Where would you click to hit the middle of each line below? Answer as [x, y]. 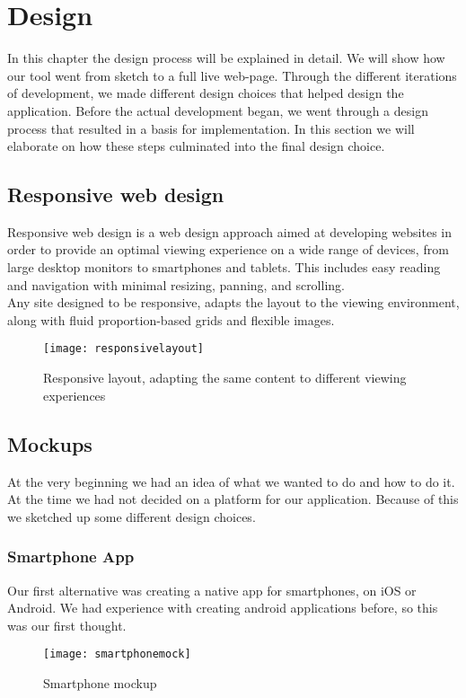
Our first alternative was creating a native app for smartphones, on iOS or [212, 590]
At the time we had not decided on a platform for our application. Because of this [233, 499]
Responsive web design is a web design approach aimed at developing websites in [230, 231]
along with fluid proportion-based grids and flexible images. [171, 319]
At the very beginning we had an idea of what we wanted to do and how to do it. [231, 481]
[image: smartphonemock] [117, 654]
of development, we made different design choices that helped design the [206, 93]
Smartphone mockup [100, 682]
